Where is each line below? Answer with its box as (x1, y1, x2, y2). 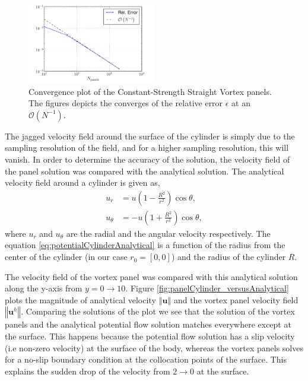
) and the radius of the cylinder (171, 250, 286, 263)
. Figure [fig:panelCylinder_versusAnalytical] (125, 282, 289, 294)
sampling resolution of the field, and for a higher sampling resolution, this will (5, 141, 289, 154)
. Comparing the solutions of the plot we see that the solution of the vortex (21, 305, 295, 317)
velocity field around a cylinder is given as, (5, 176, 160, 189)
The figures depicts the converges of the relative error (28, 97, 223, 109)
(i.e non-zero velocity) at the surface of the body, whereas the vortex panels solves (5, 341, 303, 354)
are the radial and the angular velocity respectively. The (66, 227, 271, 239)
